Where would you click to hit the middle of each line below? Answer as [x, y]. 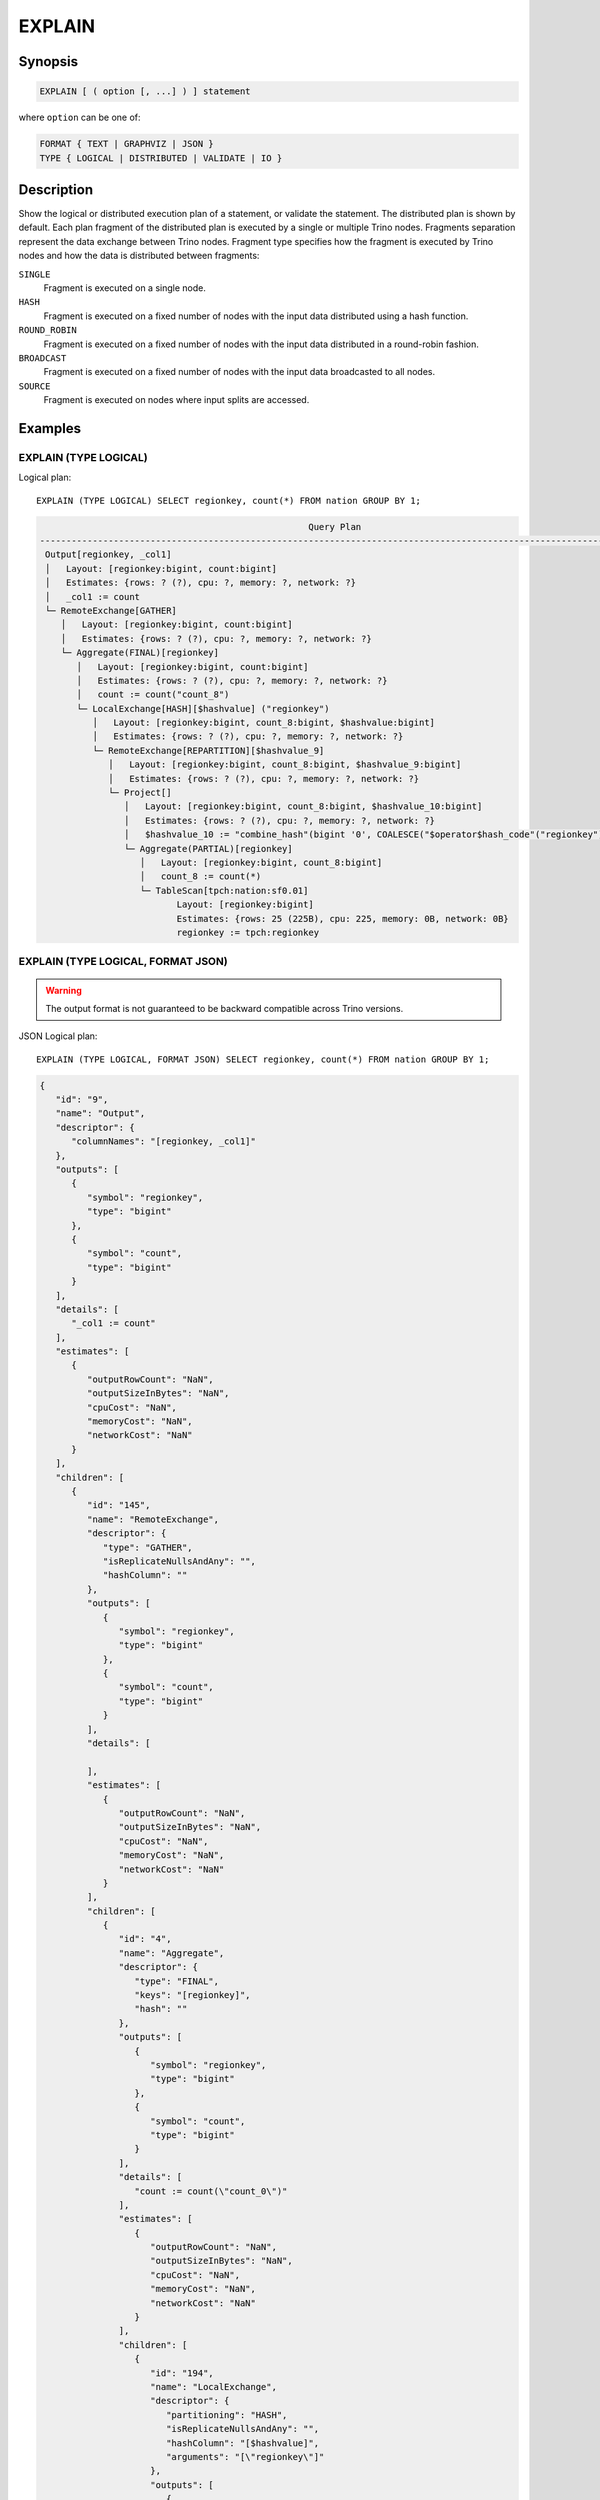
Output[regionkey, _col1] [108, 554]
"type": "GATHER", [148, 1547]
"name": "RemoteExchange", [153, 1519]
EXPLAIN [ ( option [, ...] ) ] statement [145, 91]
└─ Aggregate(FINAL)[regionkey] [140, 653]
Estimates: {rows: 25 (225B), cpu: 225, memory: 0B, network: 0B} [342, 918]
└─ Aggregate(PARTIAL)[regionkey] [208, 848]
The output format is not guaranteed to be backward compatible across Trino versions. [224, 1008]
